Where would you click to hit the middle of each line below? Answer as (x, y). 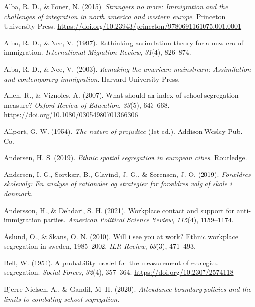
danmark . (18, 193)
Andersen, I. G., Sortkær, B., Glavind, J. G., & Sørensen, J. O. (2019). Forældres (127, 174)
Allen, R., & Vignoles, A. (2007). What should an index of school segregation (121, 95)
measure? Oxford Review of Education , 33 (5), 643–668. (87, 105)
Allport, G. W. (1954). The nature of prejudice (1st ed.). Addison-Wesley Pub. (123, 131)
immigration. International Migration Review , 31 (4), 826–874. (98, 52)
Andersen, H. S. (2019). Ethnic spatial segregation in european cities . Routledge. (126, 157)
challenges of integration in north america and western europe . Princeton (115, 16)
